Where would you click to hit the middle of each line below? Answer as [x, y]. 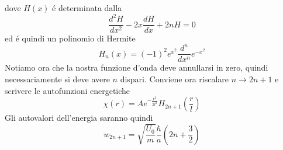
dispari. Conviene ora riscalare [175, 79]
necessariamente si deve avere [57, 79]
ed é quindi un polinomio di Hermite [70, 38]
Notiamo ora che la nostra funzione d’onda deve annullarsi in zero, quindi [137, 67]
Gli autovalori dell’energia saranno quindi [79, 118]
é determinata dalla [87, 8]
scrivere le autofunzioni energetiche [68, 90]
